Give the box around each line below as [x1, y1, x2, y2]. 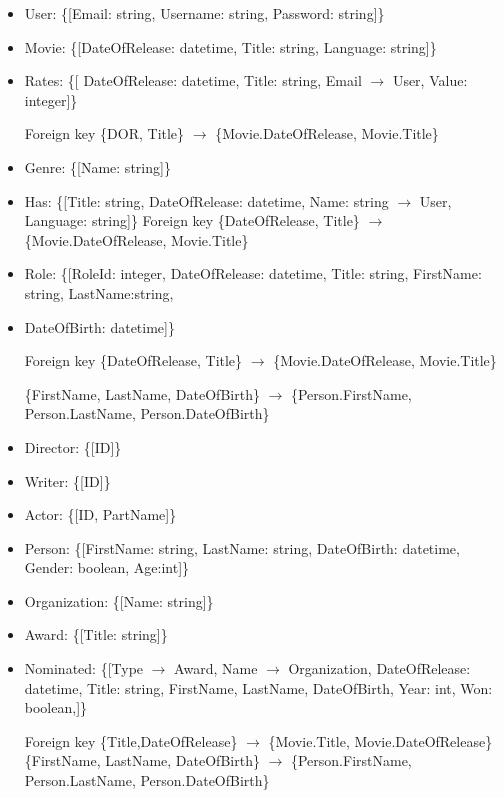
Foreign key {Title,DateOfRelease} [24, 730, 238, 751]
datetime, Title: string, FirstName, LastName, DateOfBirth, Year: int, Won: [24, 677, 493, 698]
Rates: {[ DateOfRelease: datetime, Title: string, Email [24, 70, 362, 91]
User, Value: [392, 70, 468, 91]
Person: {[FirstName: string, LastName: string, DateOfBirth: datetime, [24, 537, 460, 558]
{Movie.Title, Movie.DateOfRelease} [268, 730, 493, 751]
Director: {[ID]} [24, 436, 122, 457]
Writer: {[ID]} [24, 470, 111, 491]
